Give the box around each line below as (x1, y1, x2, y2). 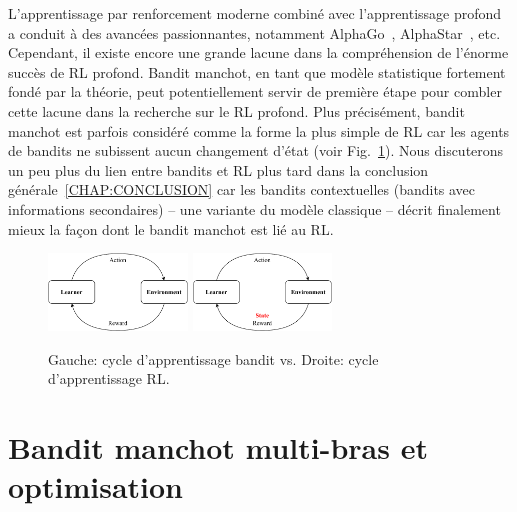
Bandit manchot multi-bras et (8, 427, 428, 468)
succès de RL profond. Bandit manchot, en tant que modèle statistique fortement (8, 61, 506, 82)
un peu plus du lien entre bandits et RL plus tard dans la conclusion (8, 159, 429, 180)
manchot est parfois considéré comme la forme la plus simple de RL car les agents (8, 120, 510, 141)
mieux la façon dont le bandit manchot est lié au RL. (8, 218, 334, 239)
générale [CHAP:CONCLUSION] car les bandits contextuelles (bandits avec (8, 179, 476, 200)
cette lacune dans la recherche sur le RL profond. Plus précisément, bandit (8, 100, 465, 121)
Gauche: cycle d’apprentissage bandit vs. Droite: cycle (48, 348, 379, 369)
